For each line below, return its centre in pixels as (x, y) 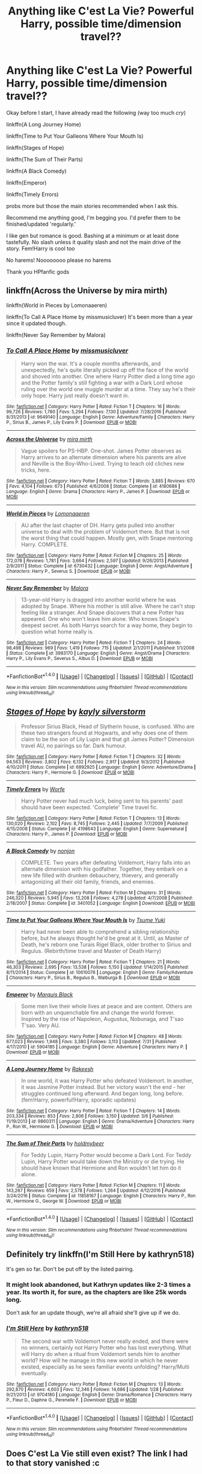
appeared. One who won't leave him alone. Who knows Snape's (100, 619)
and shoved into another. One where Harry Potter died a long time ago (108, 377)
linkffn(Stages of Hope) (35, 147)
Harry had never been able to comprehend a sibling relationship (100, 931)
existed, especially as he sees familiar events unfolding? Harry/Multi (105, 1367)
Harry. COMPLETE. (44, 544)
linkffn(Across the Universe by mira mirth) (87, 291)
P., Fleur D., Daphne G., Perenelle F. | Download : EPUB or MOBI (72, 1400)
